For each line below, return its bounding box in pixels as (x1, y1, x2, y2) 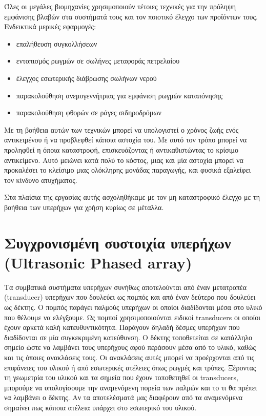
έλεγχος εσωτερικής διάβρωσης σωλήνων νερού (16, 72, 157, 83)
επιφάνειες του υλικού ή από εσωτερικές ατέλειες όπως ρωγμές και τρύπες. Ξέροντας (4, 362, 256, 372)
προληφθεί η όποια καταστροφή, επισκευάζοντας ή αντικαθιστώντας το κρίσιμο (4, 144, 239, 155)
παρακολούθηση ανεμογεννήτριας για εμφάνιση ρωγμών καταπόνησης (16, 90, 223, 100)
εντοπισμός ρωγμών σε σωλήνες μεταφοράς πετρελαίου (16, 55, 180, 66)
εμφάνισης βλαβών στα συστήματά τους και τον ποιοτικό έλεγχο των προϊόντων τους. (4, 11, 258, 22)
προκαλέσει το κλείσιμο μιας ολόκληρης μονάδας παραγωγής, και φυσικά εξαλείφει (4, 164, 251, 175)
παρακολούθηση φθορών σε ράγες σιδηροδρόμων (16, 107, 161, 118)
